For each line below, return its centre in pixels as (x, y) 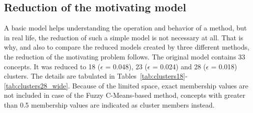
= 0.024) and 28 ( (179, 66)
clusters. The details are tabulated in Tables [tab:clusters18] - (96, 76)
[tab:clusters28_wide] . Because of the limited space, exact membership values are (126, 85)
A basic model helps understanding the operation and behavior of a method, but (126, 28)
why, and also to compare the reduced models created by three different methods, (127, 47)
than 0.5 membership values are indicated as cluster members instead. (109, 104)
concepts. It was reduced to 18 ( (52, 66)
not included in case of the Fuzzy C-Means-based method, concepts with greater (125, 95)
